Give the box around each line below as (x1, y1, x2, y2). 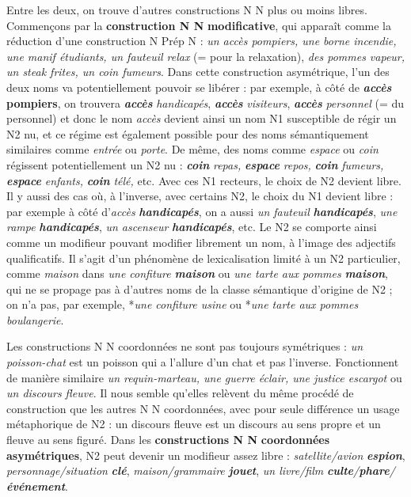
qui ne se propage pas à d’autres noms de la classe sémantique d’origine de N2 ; (6, 280, 393, 297)
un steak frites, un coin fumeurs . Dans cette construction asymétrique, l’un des (6, 63, 390, 80)
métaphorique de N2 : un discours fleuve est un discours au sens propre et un (6, 415, 381, 432)
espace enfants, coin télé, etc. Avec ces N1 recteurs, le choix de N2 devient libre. (6, 172, 401, 188)
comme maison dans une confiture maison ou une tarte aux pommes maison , (6, 265, 388, 282)
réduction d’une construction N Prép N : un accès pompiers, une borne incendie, (6, 32, 397, 49)
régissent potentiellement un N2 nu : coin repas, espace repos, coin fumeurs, (6, 156, 384, 173)
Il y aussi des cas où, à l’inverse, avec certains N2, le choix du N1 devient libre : (6, 188, 394, 204)
